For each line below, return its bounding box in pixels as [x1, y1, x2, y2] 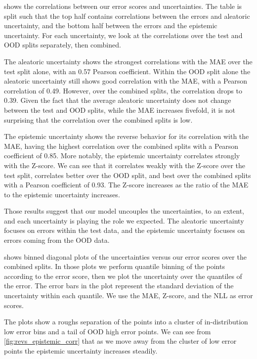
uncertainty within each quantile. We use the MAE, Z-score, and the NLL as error [4, 290, 253, 301]
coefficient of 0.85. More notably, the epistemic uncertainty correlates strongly [4, 150, 240, 161]
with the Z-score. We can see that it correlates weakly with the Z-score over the [4, 160, 246, 170]
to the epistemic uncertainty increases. [4, 189, 120, 199]
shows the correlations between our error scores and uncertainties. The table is [4, 1, 242, 11]
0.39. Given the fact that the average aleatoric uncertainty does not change [4, 95, 231, 105]
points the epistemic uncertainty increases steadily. [4, 346, 158, 356]
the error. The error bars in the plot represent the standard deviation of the [4, 280, 234, 291]
